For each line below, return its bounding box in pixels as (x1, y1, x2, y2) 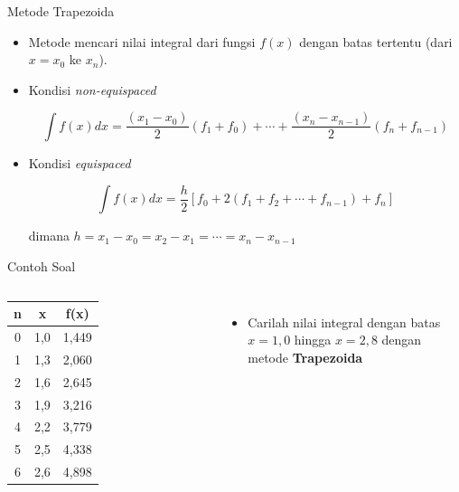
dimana (28, 226, 70, 245)
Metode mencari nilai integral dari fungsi (28, 32, 256, 51)
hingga (294, 330, 332, 349)
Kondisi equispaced (28, 153, 131, 172)
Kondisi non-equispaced (28, 80, 156, 99)
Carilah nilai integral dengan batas (248, 312, 441, 331)
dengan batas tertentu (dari (299, 32, 453, 51)
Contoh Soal (7, 257, 76, 276)
